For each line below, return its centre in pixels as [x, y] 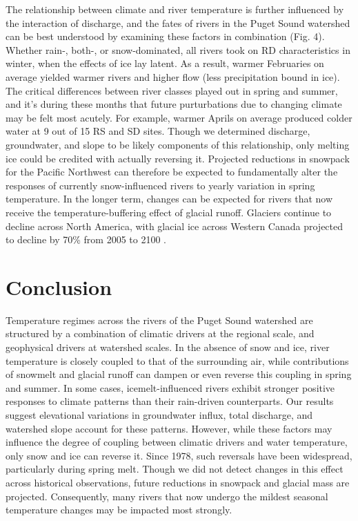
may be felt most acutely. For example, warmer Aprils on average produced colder [179, 117]
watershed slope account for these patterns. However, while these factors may [169, 428]
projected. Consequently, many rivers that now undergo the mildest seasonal [167, 496]
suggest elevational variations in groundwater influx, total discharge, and [159, 414]
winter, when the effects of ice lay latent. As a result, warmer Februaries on [165, 63]
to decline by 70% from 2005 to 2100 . [86, 239]
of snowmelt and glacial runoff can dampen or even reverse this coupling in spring [179, 374]
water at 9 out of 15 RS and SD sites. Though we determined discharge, [158, 131]
